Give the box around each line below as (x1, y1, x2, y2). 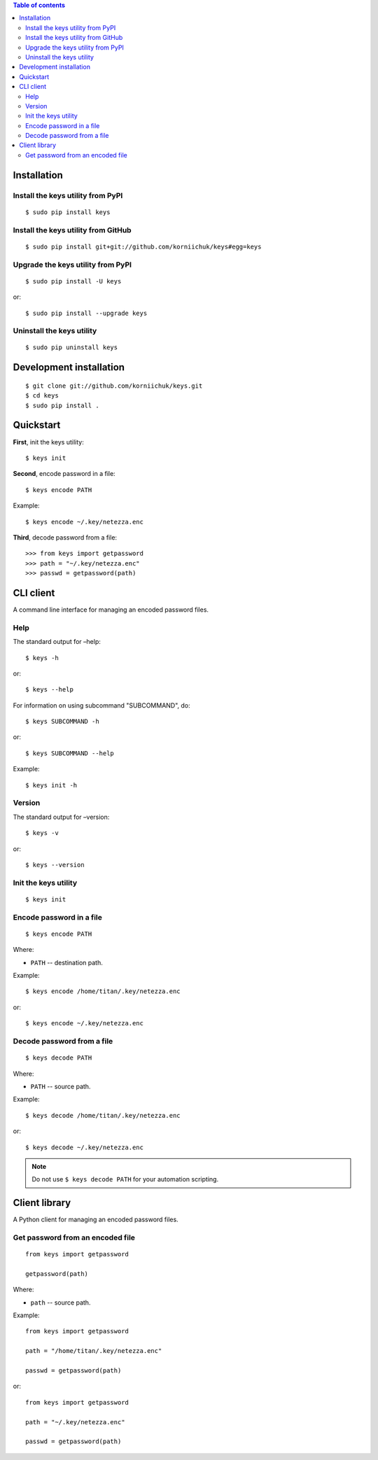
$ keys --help (25, 686, 73, 694)
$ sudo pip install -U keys (25, 277, 122, 285)
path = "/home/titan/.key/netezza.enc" (25, 1347, 162, 1355)
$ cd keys (25, 392, 59, 400)
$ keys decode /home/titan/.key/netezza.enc (25, 1111, 181, 1119)
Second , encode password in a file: (13, 470, 115, 478)
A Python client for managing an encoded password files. (13, 1215, 178, 1224)
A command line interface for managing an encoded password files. (13, 605, 209, 614)
